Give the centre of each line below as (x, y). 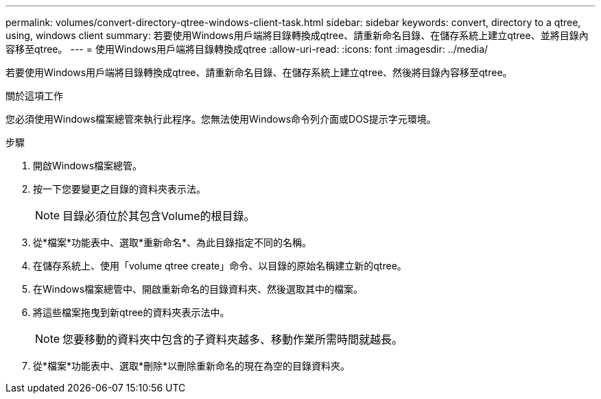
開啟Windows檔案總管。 (88, 166)
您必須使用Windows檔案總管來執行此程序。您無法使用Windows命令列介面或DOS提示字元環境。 (221, 119)
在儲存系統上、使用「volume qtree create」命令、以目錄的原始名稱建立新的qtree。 (220, 266)
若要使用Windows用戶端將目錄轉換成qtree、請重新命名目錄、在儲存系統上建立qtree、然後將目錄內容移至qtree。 (259, 72)
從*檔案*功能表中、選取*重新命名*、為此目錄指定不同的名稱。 (173, 242)
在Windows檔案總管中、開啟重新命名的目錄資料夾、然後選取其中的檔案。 (198, 289)
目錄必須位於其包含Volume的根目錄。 (159, 216)
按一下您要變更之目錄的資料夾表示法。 (119, 189)
